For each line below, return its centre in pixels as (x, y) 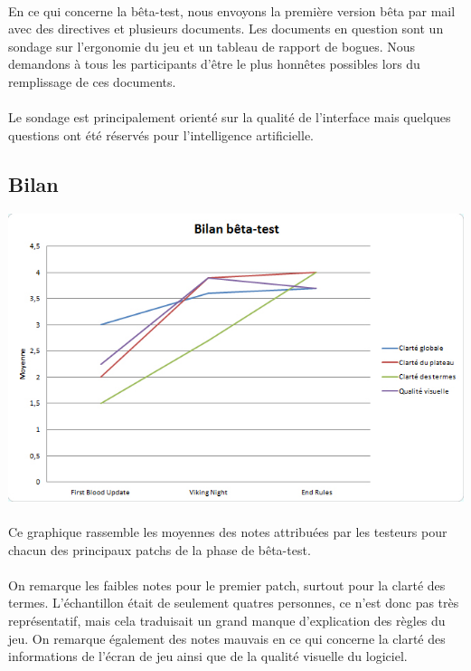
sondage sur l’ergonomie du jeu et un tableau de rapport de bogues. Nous (212, 46)
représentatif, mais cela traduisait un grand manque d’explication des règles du (227, 620)
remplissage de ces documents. (92, 81)
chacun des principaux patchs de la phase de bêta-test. (160, 549)
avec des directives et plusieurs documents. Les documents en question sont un (226, 29)
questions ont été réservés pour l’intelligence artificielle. (161, 134)
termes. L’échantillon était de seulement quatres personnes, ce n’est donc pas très (234, 603)
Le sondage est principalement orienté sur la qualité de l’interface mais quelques (230, 117)
